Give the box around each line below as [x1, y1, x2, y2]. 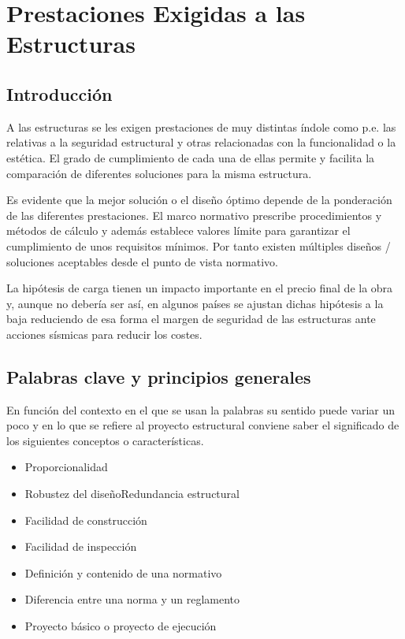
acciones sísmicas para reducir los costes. [6, 325, 202, 342]
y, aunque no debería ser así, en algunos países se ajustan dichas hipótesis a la [6, 295, 384, 311]
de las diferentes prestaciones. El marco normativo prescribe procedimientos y [6, 206, 382, 223]
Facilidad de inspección [24, 538, 137, 555]
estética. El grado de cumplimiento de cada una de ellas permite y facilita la [6, 149, 375, 165]
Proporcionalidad [24, 459, 108, 475]
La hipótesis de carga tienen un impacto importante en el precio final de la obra [6, 280, 393, 296]
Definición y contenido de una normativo [24, 564, 222, 581]
